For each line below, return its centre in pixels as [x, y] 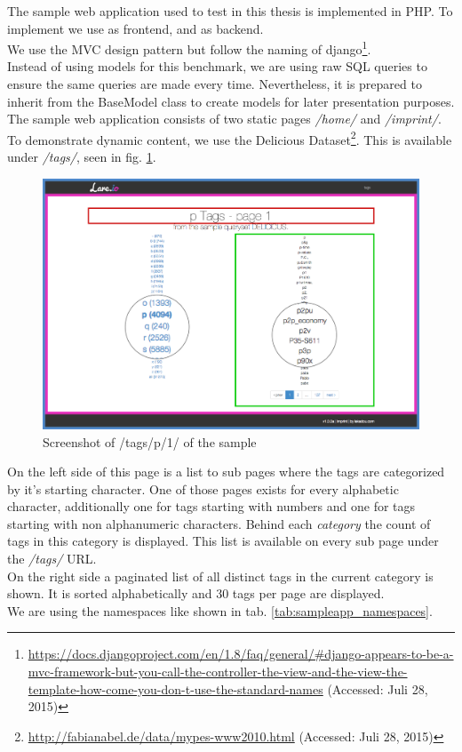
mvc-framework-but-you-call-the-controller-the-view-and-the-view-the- [218, 672]
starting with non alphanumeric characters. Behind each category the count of [219, 523]
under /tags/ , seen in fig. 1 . [82, 157]
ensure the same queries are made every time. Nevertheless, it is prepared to [215, 84]
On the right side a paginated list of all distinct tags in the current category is [220, 576]
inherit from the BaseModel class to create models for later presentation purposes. [231, 101]
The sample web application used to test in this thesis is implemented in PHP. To [230, 11]
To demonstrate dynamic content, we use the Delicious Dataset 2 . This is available [230, 138]
